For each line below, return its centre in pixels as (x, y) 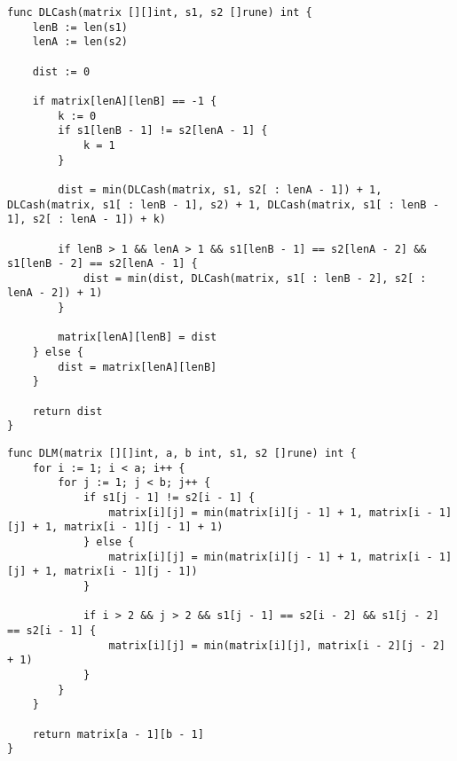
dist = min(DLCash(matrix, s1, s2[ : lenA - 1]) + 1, (220, 189)
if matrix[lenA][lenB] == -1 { (125, 101)
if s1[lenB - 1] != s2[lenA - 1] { (163, 131)
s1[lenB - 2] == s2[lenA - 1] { (102, 264)
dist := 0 (61, 71)
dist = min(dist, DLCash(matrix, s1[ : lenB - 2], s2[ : (255, 278)
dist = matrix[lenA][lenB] (138, 367)
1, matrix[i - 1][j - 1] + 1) (134, 527)
